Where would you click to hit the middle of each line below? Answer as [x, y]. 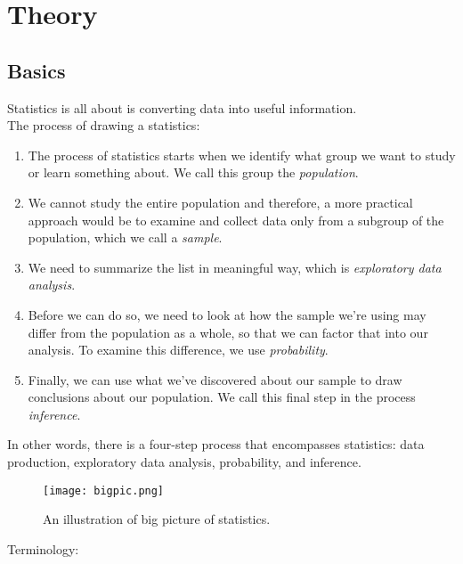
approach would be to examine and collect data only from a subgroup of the [236, 220]
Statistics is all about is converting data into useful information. [182, 107]
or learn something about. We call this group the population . [193, 172]
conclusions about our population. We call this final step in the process [222, 397]
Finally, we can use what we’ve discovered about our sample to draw [215, 379]
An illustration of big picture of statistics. [157, 519]
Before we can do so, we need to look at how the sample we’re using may [227, 314]
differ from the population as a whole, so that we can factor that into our [228, 332]
